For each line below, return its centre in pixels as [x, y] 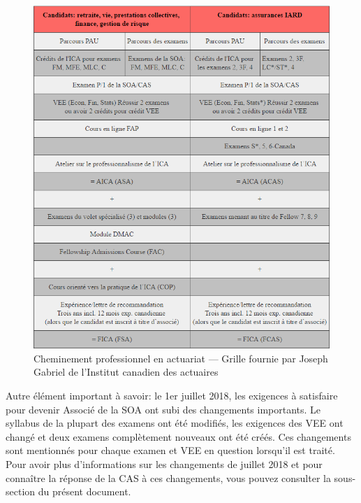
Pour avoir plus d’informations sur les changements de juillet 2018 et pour [164, 464]
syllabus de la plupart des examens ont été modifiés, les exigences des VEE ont [175, 423]
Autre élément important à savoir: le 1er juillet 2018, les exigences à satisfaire [172, 396]
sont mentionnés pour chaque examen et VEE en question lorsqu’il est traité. [170, 450]
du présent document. [84, 491]
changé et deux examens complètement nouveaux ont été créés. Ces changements [178, 436]
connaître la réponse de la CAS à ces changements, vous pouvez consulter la [168, 477]
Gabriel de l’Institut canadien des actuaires [126, 372]
